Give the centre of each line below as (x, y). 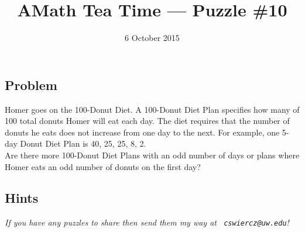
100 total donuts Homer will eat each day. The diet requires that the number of (147, 121)
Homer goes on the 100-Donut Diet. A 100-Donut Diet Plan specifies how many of (152, 109)
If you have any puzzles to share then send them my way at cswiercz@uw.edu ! (147, 222)
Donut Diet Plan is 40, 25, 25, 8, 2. (83, 143)
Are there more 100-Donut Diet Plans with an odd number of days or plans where (152, 155)
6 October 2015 (152, 38)
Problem (31, 84)
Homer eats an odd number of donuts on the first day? (103, 166)
